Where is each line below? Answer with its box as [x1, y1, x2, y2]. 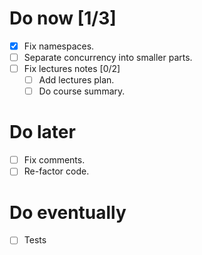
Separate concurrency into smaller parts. [23, 52, 193, 63]
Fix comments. [23, 154, 86, 166]
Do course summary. [38, 85, 126, 97]
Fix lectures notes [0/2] [23, 63, 121, 75]
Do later [9, 121, 76, 144]
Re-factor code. [23, 165, 90, 177]
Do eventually [9, 201, 127, 224]
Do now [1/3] [9, 7, 117, 30]
